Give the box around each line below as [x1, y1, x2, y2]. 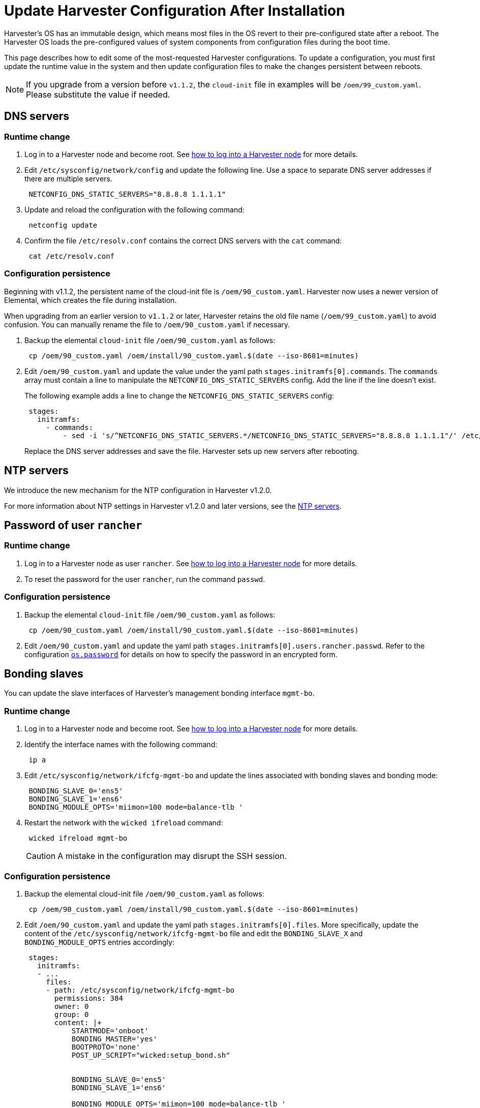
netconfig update [28, 221, 98, 229]
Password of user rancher [4, 518, 142, 532]
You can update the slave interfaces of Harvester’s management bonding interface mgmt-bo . [4, 689, 315, 698]
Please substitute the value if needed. [26, 89, 170, 100]
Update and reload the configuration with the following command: [24, 205, 245, 214]
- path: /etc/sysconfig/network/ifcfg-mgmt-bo [46, 986, 235, 994]
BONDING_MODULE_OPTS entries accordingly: [24, 937, 174, 946]
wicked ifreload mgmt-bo [28, 834, 128, 843]
